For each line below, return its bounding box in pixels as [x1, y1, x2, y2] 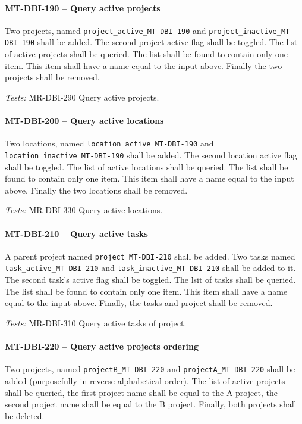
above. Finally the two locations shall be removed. [5, 183, 188, 196]
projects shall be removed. [5, 71, 100, 83]
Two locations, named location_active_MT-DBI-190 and [5, 137, 214, 149]
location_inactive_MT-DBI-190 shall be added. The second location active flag [5, 148, 297, 161]
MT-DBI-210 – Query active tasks [5, 227, 148, 239]
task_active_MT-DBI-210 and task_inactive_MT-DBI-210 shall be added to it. [5, 261, 296, 274]
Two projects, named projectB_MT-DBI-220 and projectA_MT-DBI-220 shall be [5, 363, 295, 375]
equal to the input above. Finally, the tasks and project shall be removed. [5, 297, 273, 309]
